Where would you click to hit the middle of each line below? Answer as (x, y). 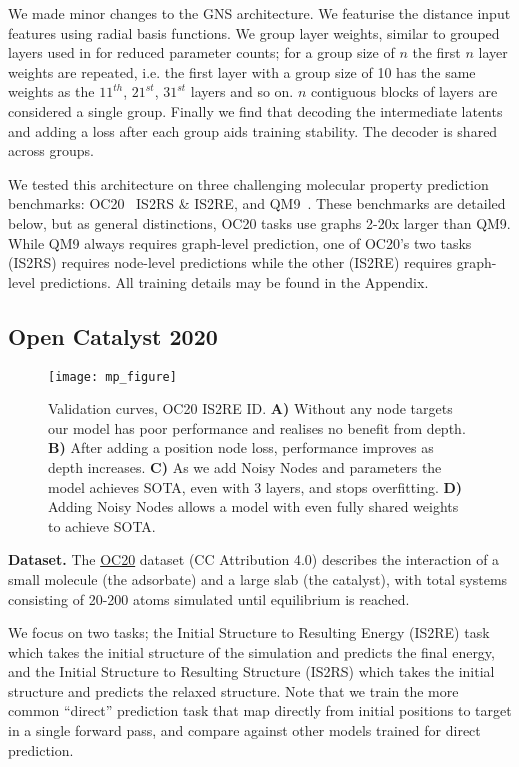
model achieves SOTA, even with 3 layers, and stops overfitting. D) (255, 486)
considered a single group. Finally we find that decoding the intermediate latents (255, 110)
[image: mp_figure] (112, 376)
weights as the (51, 91)
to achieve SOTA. (102, 525)
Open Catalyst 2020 (113, 335)
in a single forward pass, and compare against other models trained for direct (244, 730)
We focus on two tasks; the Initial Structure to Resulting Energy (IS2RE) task (249, 632)
